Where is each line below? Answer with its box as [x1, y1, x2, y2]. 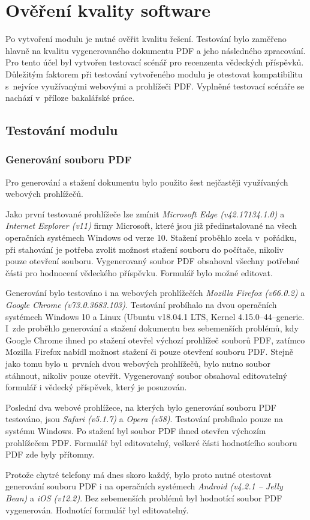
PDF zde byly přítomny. [5, 448, 95, 461]
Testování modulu [5, 121, 118, 139]
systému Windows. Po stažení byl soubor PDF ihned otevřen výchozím [5, 424, 266, 437]
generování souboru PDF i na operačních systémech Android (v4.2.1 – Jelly [5, 480, 283, 492]
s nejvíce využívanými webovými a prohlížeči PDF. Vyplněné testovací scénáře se [5, 79, 305, 92]
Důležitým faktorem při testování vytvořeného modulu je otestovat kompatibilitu [5, 67, 303, 80]
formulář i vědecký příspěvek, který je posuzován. [5, 381, 187, 393]
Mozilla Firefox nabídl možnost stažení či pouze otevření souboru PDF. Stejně [5, 345, 293, 358]
